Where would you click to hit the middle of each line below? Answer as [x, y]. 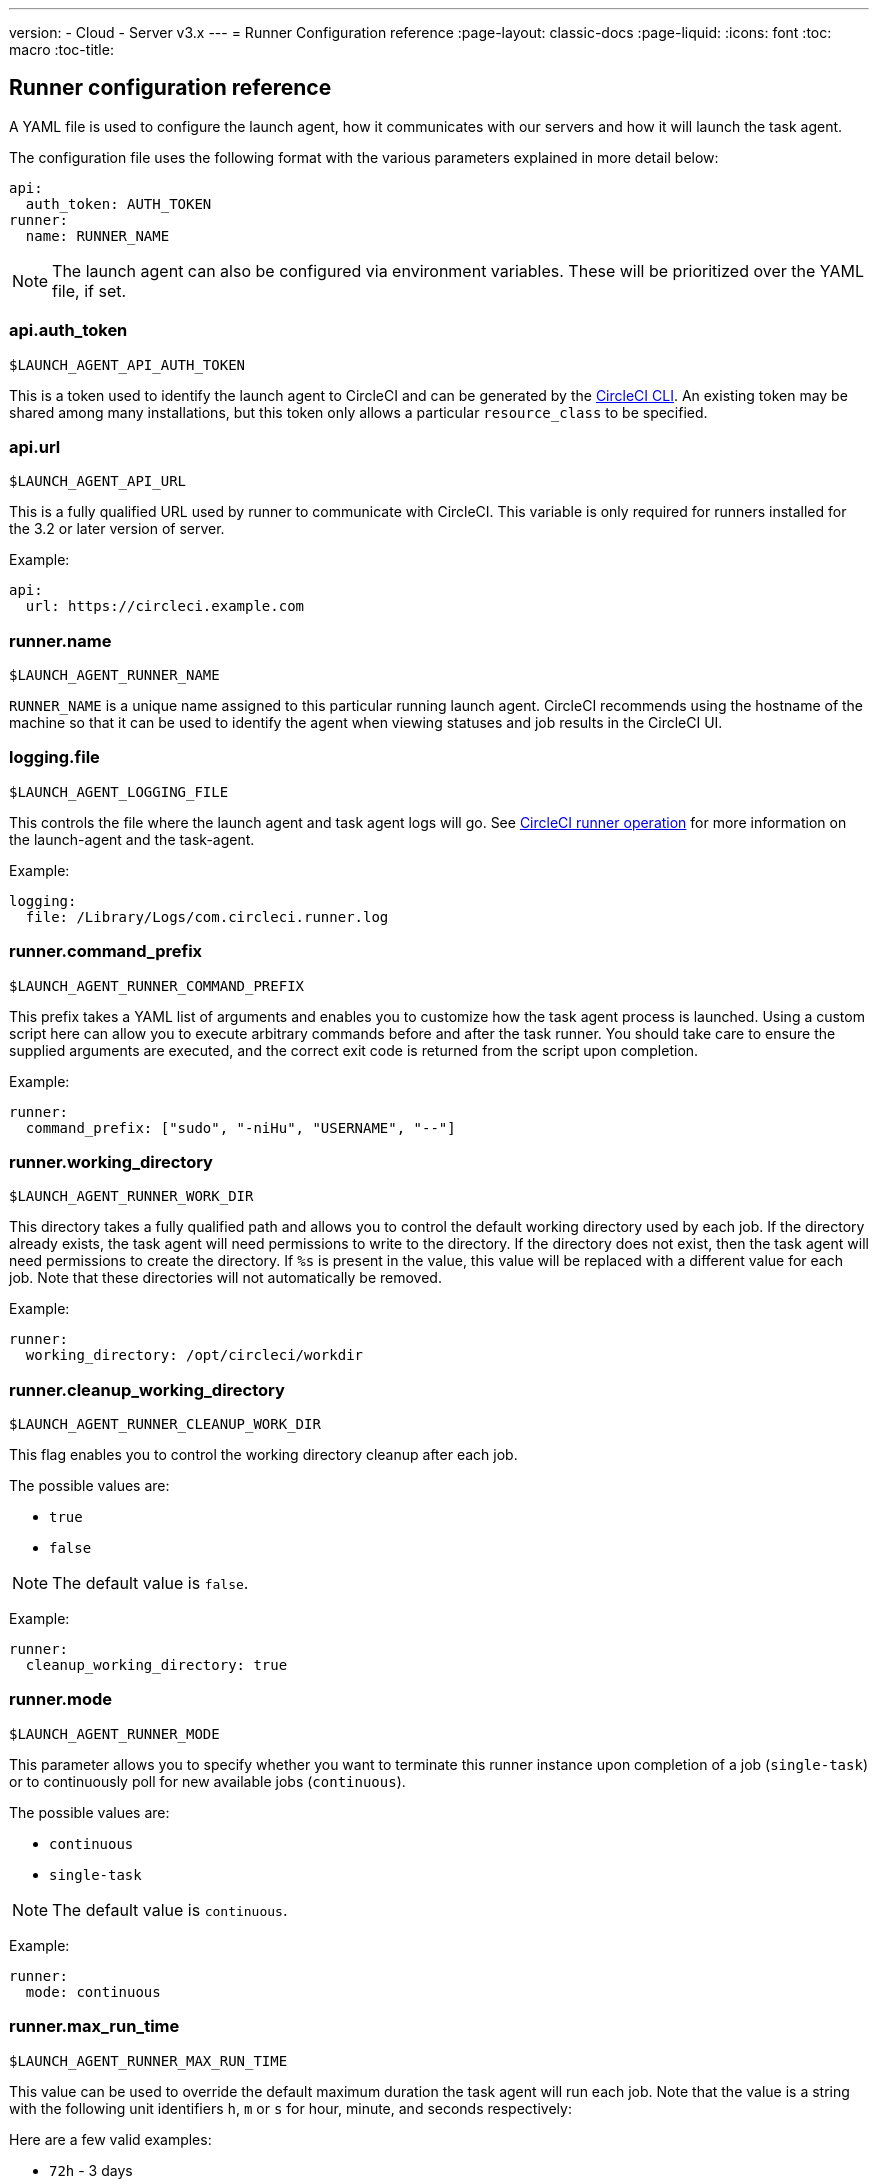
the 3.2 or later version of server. [117, 529]
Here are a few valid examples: [110, 2139]
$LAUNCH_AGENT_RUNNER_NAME [114, 675]
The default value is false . [150, 1583]
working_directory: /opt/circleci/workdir [194, 1355]
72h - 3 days [91, 2170]
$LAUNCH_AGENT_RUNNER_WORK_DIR [131, 1196]
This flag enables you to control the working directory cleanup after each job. [263, 1455]
